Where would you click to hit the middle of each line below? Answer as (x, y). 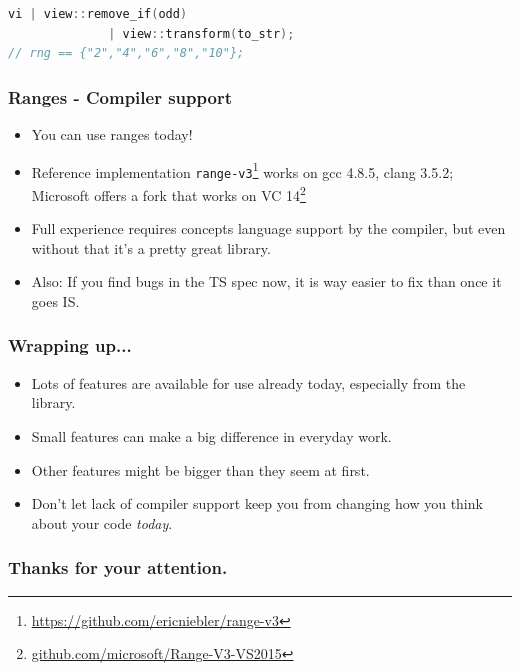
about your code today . (102, 522)
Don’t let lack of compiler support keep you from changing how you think (257, 503)
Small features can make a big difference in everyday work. (211, 435)
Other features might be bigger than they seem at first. (200, 469)
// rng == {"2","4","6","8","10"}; (126, 53)
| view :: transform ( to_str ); (201, 33)
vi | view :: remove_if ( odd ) (98, 14)
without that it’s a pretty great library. (151, 247)
